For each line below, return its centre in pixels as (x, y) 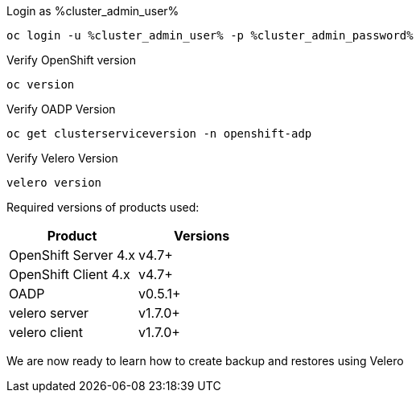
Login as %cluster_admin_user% (93, 11)
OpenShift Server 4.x (72, 255)
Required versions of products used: (103, 207)
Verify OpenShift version (71, 60)
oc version (41, 84)
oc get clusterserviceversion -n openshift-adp (159, 134)
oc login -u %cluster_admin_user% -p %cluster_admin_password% (210, 35)
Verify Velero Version (62, 158)
